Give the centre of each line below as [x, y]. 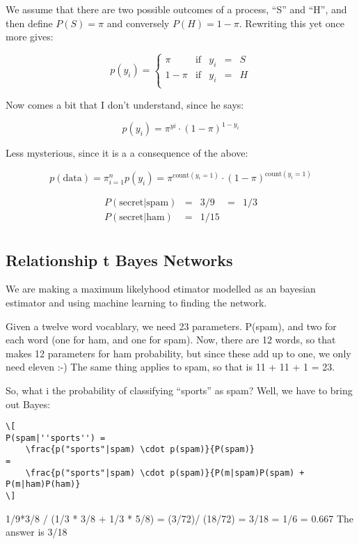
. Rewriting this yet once [292, 23]
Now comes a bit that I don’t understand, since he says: [125, 104]
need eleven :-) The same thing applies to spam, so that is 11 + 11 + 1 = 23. [170, 367]
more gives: [30, 37]
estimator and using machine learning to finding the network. [136, 302]
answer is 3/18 [37, 532]
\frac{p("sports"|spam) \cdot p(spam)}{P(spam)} [140, 450]
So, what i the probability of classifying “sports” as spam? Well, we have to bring [179, 390]
